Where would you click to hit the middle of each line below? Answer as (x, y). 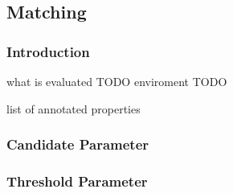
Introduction (48, 51)
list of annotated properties (74, 108)
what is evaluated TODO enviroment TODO (117, 81)
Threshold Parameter (77, 181)
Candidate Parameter (78, 144)
